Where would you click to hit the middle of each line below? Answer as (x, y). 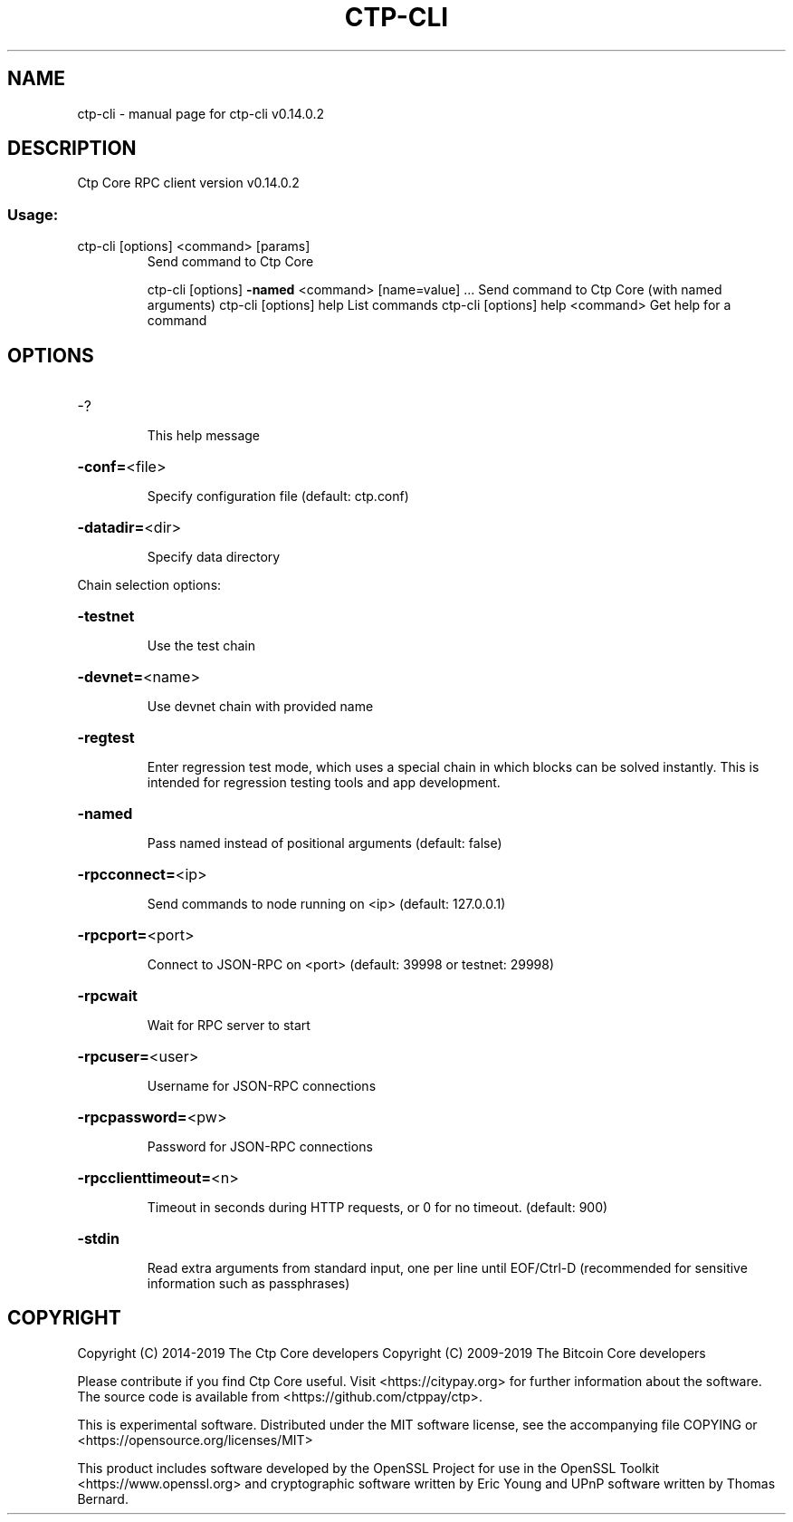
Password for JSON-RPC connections (260, 1147)
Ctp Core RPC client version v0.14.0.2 (188, 183)
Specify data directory (214, 557)
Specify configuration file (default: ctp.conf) (278, 496)
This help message (203, 436)
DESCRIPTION (72, 149)
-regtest (106, 738)
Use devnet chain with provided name (260, 707)
